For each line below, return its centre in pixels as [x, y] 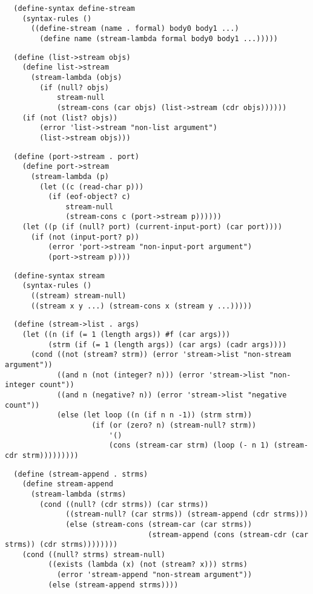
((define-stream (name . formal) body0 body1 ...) [135, 29]
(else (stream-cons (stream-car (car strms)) [159, 524]
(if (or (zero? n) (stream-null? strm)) [174, 425]
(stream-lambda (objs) [76, 77]
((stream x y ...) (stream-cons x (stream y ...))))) [141, 306]
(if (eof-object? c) [89, 197]
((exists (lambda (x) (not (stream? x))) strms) [148, 565]
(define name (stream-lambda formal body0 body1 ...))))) [159, 38]
